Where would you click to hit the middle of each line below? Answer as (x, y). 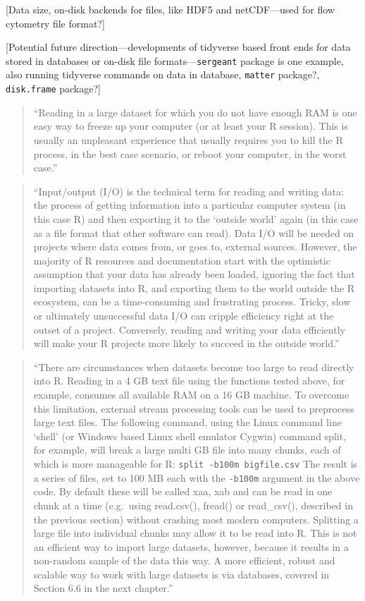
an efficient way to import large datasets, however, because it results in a (191, 546)
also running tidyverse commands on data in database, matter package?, (163, 74)
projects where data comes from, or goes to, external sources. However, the (195, 247)
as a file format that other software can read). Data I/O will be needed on (194, 232)
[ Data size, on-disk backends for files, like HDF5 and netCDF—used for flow (170, 9)
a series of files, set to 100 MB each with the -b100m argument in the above (197, 477)
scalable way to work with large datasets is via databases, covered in (181, 574)
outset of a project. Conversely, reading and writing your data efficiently (189, 329)
